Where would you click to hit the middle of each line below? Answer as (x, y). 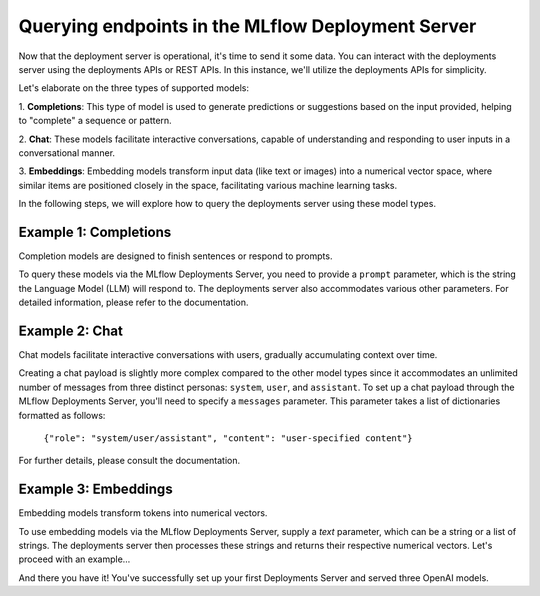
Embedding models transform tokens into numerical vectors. (143, 513)
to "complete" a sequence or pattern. (95, 121)
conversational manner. (66, 152)
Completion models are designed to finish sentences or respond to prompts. (175, 256)
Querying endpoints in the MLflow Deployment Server (247, 26)
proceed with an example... (74, 559)
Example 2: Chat (71, 330)
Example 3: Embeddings (96, 489)
